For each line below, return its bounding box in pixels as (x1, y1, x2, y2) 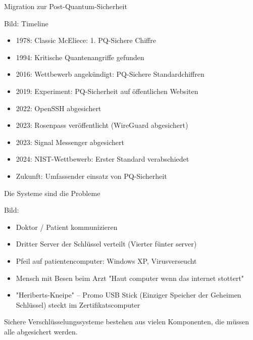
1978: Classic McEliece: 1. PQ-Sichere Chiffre (16, 35, 156, 45)
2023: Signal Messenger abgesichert (16, 136, 124, 147)
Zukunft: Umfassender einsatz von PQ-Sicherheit (16, 170, 167, 181)
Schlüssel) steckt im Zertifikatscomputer (16, 299, 140, 310)
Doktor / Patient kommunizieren (16, 221, 118, 232)
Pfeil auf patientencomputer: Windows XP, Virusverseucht (16, 255, 197, 266)
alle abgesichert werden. (4, 326, 78, 336)
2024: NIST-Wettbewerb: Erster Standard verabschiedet (16, 154, 189, 164)
